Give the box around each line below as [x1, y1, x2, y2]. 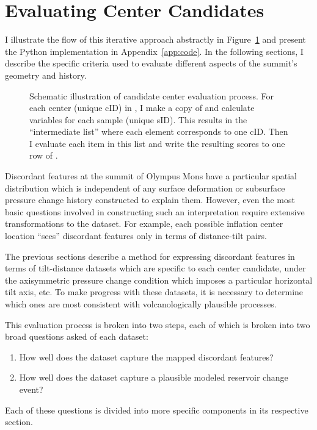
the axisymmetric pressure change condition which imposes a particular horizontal [5, 273, 313, 286]
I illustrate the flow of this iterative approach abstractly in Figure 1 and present [5, 33, 306, 46]
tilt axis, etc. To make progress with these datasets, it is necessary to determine [5, 285, 304, 298]
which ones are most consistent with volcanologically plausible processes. [5, 298, 277, 310]
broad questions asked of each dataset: [5, 330, 148, 343]
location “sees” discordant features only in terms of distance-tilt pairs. [5, 229, 267, 242]
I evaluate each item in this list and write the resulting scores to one [29, 137, 285, 149]
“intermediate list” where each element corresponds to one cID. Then [29, 125, 288, 138]
